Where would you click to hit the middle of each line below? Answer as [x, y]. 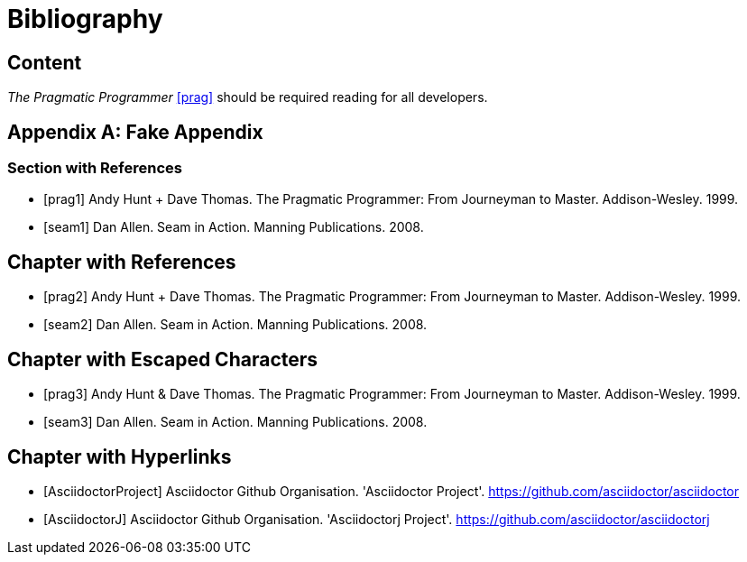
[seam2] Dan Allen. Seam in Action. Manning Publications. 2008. [235, 325]
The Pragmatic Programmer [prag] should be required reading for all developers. [248, 97]
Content [45, 62]
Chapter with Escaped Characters [163, 359]
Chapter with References [122, 262]
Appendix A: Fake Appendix [135, 132]
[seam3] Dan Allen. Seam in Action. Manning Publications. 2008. [235, 422]
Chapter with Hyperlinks [120, 456]
